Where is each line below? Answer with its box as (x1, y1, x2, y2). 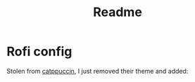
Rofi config (6, 43, 73, 60)
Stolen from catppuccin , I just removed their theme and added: (6, 67, 189, 75)
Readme (93, 4, 142, 20)
